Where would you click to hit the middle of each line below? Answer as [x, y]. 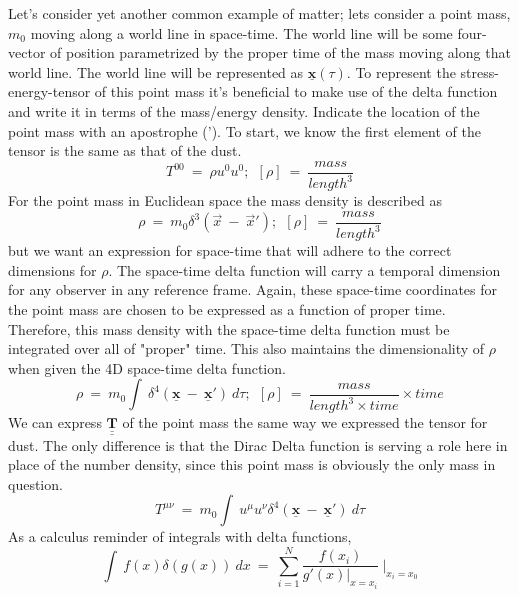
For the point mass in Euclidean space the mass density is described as [225, 200]
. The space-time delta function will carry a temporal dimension [304, 269]
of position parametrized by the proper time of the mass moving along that [280, 52]
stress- [479, 71]
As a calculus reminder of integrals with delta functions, [180, 536]
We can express [55, 422]
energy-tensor [49, 91]
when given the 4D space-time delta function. [147, 367]
